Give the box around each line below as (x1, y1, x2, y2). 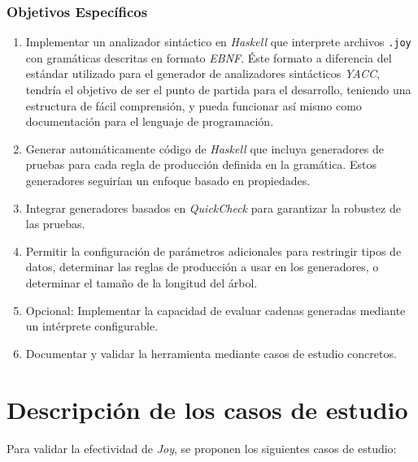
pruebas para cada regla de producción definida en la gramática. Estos (25, 156, 377, 173)
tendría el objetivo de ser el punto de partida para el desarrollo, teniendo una (25, 81, 411, 98)
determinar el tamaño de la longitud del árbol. (25, 274, 258, 291)
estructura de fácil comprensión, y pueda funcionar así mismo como (25, 97, 362, 114)
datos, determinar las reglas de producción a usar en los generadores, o (25, 258, 379, 275)
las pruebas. (25, 215, 85, 232)
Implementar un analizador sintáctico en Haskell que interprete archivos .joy (25, 33, 411, 50)
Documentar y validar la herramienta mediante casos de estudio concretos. (25, 344, 397, 361)
